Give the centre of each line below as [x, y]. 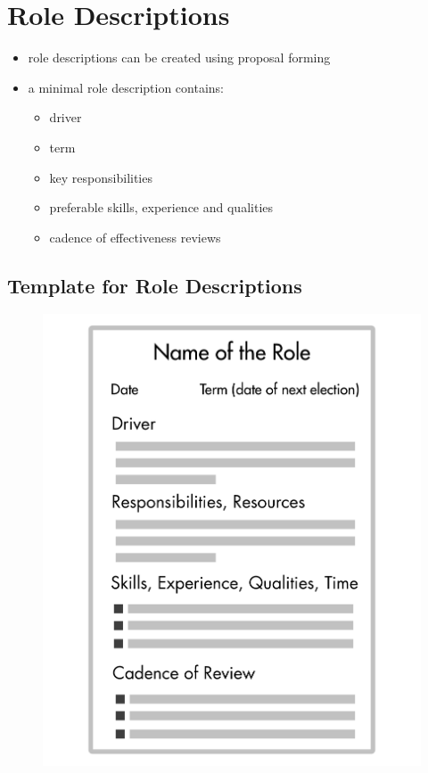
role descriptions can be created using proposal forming [179, 58]
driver [66, 117]
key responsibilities [101, 177]
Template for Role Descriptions [155, 285]
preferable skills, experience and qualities [161, 207]
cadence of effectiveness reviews [135, 237]
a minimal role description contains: [126, 87]
